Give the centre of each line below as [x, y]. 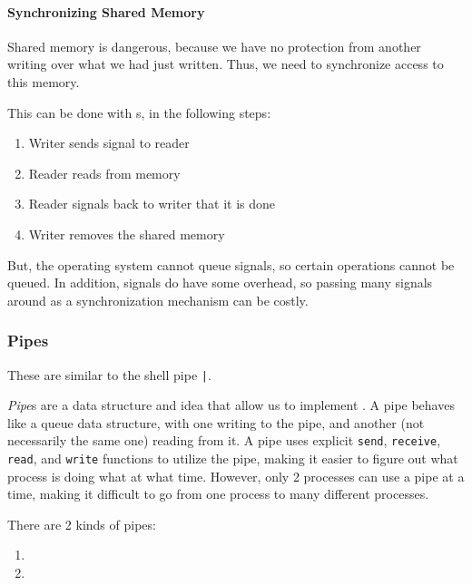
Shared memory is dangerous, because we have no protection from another [214, 46]
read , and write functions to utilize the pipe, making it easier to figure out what [233, 458]
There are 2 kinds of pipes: [82, 524]
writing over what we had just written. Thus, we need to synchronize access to [226, 64]
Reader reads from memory [104, 173]
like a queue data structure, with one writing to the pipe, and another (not [216, 422]
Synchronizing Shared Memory [106, 11]
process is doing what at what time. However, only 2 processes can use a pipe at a [236, 476]
